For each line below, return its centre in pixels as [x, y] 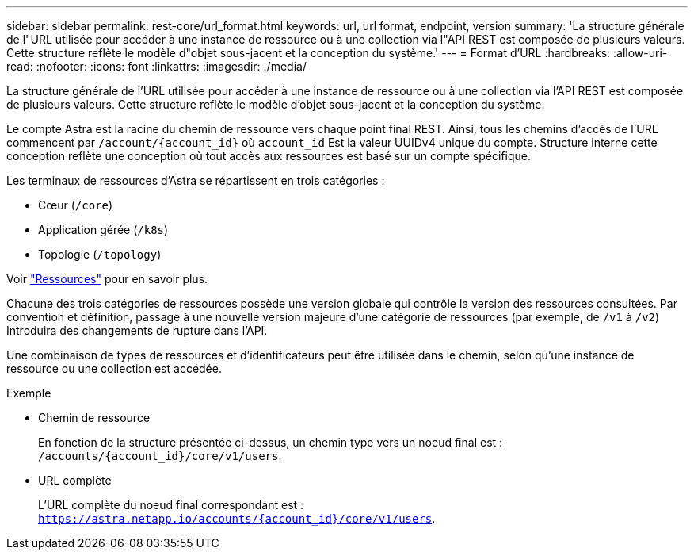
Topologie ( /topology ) [100, 254]
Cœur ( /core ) [76, 205]
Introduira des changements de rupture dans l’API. [137, 330]
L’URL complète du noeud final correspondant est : [171, 505]
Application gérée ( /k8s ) [103, 230]
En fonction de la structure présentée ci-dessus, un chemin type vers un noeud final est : [271, 442]
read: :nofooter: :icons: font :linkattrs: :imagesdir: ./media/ [156, 66]
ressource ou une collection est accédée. [114, 368]
